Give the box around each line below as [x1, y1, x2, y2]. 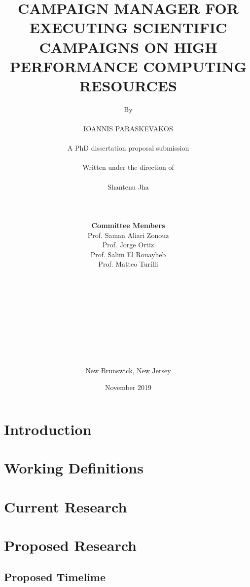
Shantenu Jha [107, 181, 149, 192]
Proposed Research [4, 535, 137, 555]
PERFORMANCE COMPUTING [9, 56, 247, 76]
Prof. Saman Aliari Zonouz [87, 230, 169, 240]
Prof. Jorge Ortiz [102, 239, 154, 250]
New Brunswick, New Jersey [85, 365, 171, 375]
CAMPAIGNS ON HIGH [39, 37, 217, 57]
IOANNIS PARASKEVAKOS [83, 123, 173, 134]
